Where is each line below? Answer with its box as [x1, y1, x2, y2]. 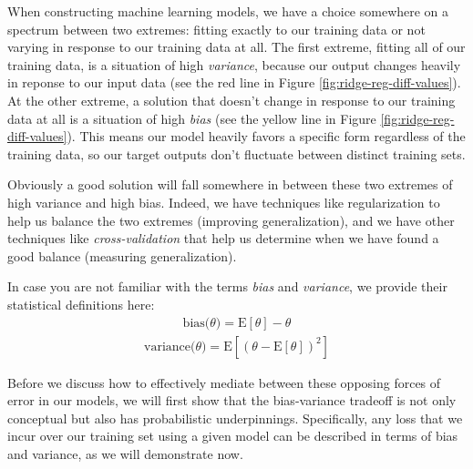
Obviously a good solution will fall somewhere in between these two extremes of [7, 175, 453, 194]
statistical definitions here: [7, 294, 155, 313]
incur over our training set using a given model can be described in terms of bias [7, 426, 458, 445]
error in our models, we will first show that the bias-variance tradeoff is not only [7, 391, 457, 410]
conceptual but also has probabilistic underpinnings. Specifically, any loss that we [7, 408, 463, 427]
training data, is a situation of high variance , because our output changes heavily [7, 55, 461, 74]
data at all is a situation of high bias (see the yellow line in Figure [7, 108, 376, 127]
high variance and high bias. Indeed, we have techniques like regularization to [7, 192, 440, 211]
